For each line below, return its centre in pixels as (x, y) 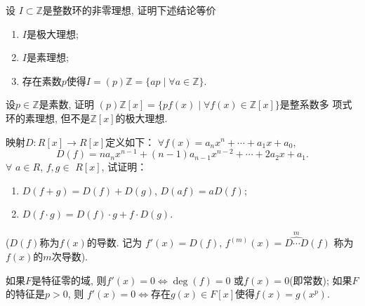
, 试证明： (124, 167)
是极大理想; (52, 33)
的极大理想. (141, 118)
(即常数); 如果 (321, 280)
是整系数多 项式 (316, 104)
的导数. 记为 (114, 242)
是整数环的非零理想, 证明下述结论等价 (129, 10)
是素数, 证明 (67, 104)
